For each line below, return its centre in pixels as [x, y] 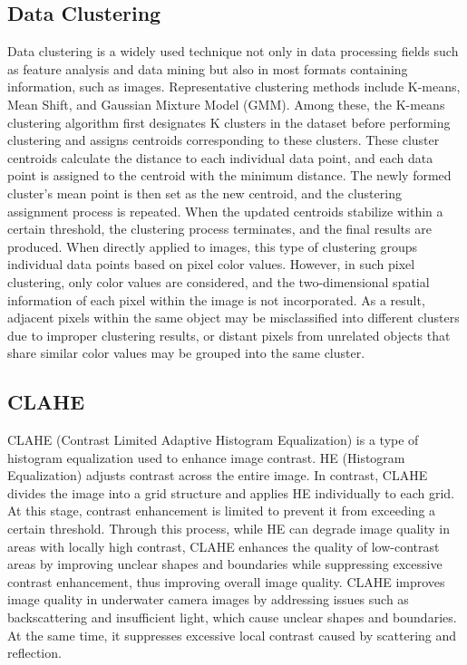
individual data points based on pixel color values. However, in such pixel [211, 264]
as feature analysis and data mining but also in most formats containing [208, 68]
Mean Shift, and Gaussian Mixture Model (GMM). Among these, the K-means [226, 104]
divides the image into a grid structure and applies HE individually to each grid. [231, 492]
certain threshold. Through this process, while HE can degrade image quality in [229, 529]
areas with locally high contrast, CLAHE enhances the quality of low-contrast [224, 546]
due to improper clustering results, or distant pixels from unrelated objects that [229, 335]
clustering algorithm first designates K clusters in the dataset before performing [229, 122]
